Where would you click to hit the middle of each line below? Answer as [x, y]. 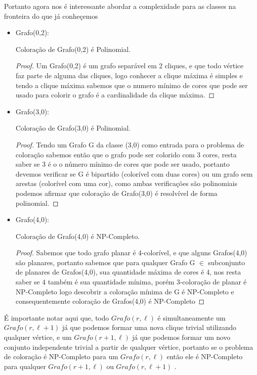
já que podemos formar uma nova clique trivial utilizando [149, 327]
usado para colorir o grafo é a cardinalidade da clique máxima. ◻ [115, 95]
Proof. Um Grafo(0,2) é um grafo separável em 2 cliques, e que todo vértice [129, 66]
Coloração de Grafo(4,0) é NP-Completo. [78, 236]
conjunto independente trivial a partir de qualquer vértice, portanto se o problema [129, 347]
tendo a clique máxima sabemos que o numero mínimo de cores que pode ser [132, 85]
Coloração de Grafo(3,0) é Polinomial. [73, 128]
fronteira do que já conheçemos [51, 16]
